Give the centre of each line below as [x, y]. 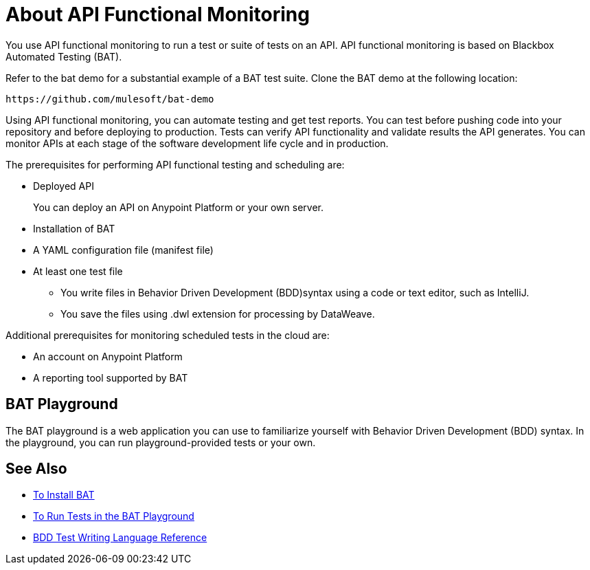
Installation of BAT [74, 228]
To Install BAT [64, 495]
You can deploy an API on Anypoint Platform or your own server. [178, 207]
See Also [36, 469]
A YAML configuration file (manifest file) [123, 250]
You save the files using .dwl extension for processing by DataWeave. [218, 314]
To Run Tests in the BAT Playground [114, 516]
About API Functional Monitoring [158, 14]
